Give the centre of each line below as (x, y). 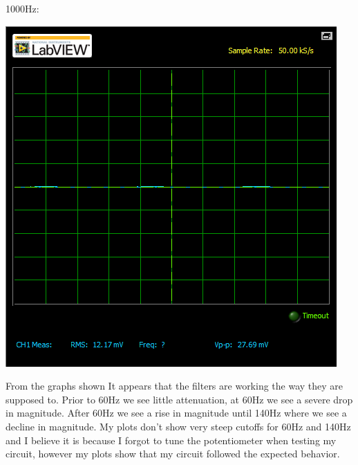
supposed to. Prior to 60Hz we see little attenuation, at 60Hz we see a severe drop (179, 399)
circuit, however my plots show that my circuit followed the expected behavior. (173, 454)
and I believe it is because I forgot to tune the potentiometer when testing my (171, 440)
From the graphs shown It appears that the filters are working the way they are (175, 386)
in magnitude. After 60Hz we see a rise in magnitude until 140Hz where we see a (176, 413)
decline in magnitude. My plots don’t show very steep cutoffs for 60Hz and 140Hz (178, 426)
